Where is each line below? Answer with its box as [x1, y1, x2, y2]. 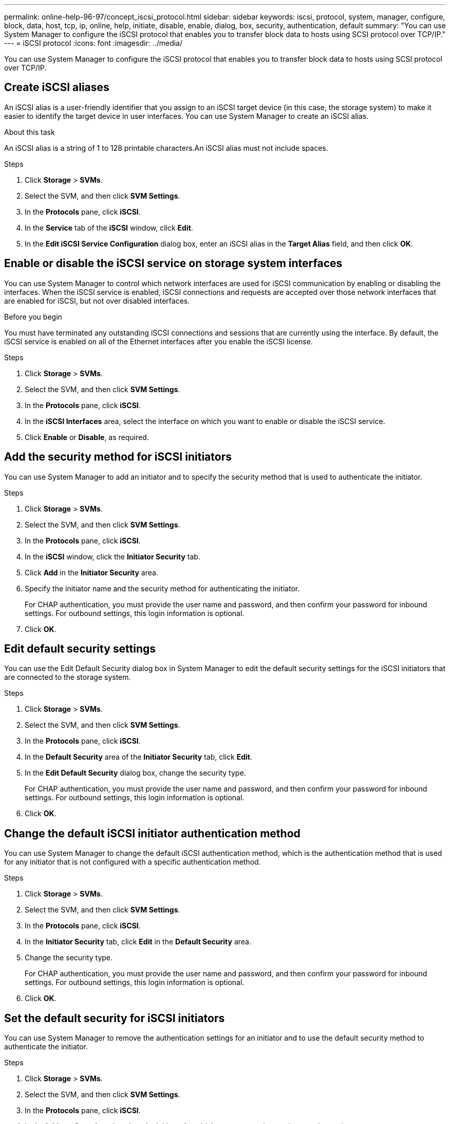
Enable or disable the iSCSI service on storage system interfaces [4, 257, 343, 270]
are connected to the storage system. [4, 673, 131, 682]
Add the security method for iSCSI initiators [4, 450, 232, 464]
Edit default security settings [4, 642, 156, 655]
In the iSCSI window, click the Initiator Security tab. [25, 552, 200, 561]
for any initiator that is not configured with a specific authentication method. [4, 857, 261, 867]
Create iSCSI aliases [4, 81, 109, 94]
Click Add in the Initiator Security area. [25, 568, 158, 577]
